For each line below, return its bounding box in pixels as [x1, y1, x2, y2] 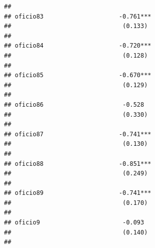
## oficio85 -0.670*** [4, 72, 151, 79]
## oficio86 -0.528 [4, 101, 144, 108]
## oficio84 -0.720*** [4, 42, 151, 50]
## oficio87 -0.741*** [4, 130, 151, 138]
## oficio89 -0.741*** [4, 189, 151, 197]
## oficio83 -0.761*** [4, 13, 151, 20]
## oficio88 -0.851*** [4, 160, 151, 167]
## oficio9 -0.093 [4, 219, 144, 226]
